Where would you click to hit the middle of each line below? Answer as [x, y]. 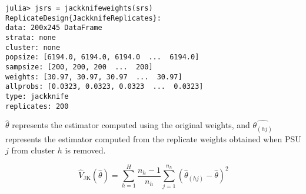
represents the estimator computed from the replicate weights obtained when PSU [153, 138]
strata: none [31, 37]
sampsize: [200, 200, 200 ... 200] [79, 67]
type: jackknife [37, 96]
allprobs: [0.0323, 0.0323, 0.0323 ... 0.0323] [104, 87]
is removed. [85, 150]
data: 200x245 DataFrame [54, 28]
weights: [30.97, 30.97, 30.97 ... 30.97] [94, 77]
